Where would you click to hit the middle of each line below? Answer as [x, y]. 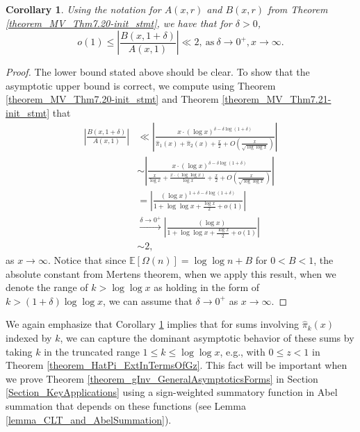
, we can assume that [148, 300]
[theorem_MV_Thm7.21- [277, 99]
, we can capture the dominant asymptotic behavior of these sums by [207, 338]
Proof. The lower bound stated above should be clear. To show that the [158, 72]
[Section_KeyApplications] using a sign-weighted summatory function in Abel [172, 392]
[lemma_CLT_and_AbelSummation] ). [89, 419]
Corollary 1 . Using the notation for [83, 9]
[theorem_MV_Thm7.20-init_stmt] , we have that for [119, 23]
